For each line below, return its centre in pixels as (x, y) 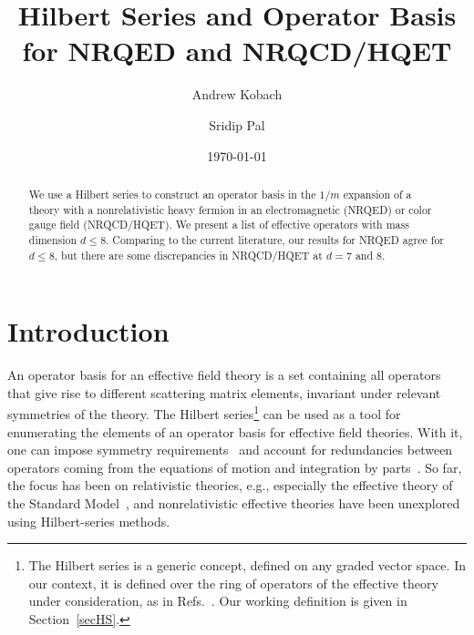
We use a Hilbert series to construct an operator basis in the (172, 194)
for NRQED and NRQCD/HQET (237, 51)
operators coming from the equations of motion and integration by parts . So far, (235, 467)
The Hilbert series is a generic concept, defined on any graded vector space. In (247, 565)
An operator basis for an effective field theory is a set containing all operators (224, 375)
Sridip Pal (237, 124)
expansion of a (377, 194)
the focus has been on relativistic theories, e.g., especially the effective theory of (230, 485)
